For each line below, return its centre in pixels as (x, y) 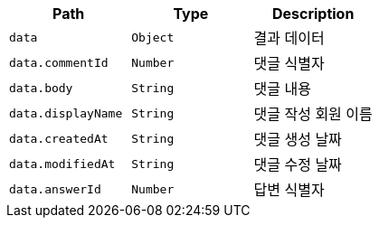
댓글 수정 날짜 (298, 164)
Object (153, 37)
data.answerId (55, 189)
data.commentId (59, 62)
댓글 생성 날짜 (298, 139)
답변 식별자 (289, 190)
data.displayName (66, 113)
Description (313, 14)
